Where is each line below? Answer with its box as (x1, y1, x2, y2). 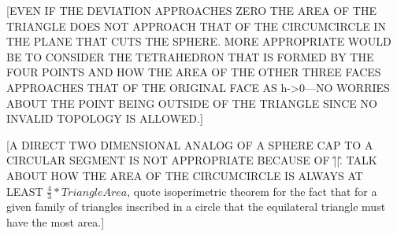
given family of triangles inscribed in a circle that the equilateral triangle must (6, 198, 386, 215)
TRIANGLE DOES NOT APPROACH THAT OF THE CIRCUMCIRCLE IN (6, 17, 386, 34)
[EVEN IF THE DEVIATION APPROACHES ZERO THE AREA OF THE (6, 2, 377, 18)
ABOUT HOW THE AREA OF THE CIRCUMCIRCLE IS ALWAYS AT (6, 167, 363, 183)
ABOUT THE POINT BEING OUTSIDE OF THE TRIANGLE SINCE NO (6, 94, 377, 111)
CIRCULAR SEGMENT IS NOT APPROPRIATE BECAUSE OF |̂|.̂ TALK (6, 152, 377, 168)
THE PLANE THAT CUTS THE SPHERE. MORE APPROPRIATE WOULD (6, 33, 391, 50)
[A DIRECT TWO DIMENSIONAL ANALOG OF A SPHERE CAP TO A (6, 136, 373, 153)
